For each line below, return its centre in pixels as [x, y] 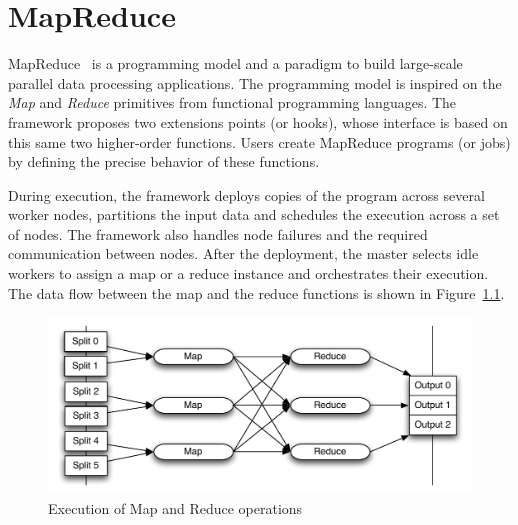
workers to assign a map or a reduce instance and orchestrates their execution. [248, 273]
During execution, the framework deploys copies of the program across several [246, 194]
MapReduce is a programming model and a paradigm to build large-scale [235, 63]
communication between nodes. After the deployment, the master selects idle [243, 253]
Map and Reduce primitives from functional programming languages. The [232, 102]
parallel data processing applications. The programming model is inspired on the [255, 82]
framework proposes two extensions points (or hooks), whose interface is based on [258, 121]
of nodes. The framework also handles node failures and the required [218, 233]
